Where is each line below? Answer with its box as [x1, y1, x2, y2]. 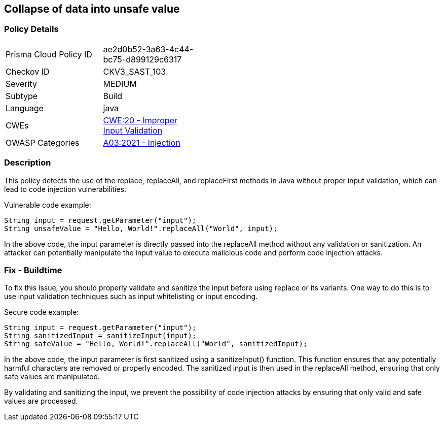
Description [4, 157, 51, 168]
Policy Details [4, 24, 59, 35]
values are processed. [4, 397, 78, 406]
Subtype [6, 90, 38, 101]
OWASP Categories [6, 137, 80, 148]
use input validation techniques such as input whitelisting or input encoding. [4, 292, 258, 301]
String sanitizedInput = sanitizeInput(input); [4, 332, 197, 340]
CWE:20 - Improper [103, 115, 177, 125]
